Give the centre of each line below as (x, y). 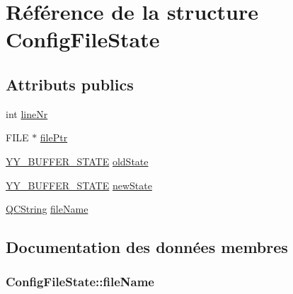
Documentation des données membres (147, 247)
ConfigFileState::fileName (80, 282)
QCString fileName (47, 209)
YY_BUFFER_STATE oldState (77, 161)
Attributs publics (70, 84)
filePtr (54, 137)
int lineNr (27, 113)
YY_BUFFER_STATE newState (79, 185)
